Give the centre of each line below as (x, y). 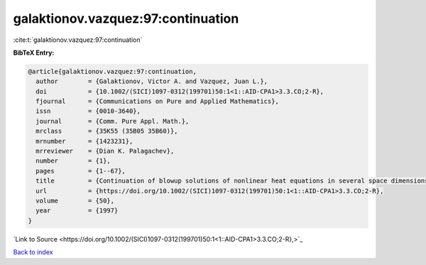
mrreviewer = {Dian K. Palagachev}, (105, 151)
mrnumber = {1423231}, (84, 141)
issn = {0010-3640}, (88, 111)
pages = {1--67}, (81, 171)
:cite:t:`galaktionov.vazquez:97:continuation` (78, 40)
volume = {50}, (75, 201)
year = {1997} (77, 211)
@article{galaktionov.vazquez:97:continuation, (112, 71)
